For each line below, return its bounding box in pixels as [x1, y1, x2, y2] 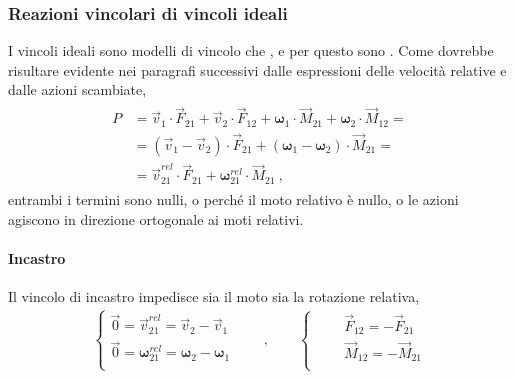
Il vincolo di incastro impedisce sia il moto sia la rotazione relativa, [8, 286, 420, 307]
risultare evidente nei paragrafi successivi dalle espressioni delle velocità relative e [8, 59, 507, 80]
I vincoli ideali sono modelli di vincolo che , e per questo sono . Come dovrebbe [8, 40, 494, 61]
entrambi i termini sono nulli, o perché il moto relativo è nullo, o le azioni [8, 189, 459, 210]
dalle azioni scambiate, [8, 79, 147, 100]
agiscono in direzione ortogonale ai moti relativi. [8, 208, 304, 229]
